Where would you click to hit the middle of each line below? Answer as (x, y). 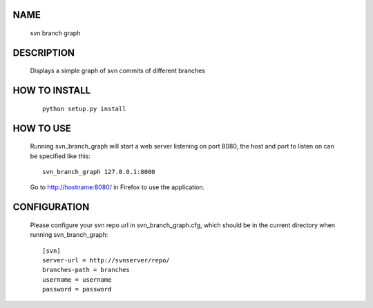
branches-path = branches (86, 270)
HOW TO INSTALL (52, 91)
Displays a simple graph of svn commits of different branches (118, 71)
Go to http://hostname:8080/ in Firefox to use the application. (117, 187)
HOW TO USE (42, 128)
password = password (77, 289)
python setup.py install (84, 108)
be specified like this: (60, 156)
